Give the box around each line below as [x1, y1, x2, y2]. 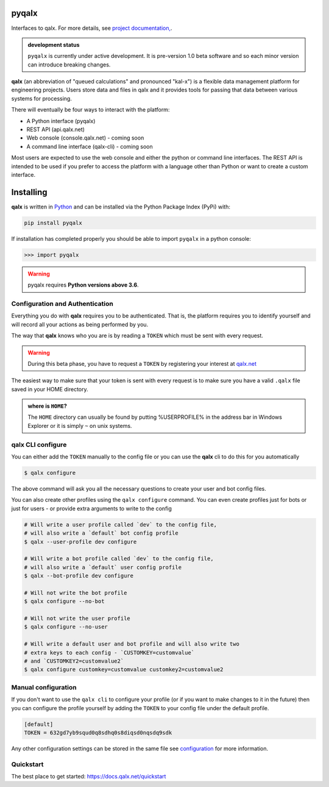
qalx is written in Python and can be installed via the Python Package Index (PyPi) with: [11, 203, 231, 210]
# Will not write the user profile [24, 615, 130, 622]
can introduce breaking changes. [27, 61, 111, 68]
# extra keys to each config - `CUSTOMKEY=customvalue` [24, 649, 195, 656]
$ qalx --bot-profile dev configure [24, 572, 134, 579]
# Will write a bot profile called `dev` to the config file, [24, 555, 214, 562]
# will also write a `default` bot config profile [24, 530, 179, 536]
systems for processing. [11, 94, 73, 102]
